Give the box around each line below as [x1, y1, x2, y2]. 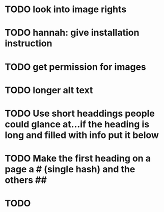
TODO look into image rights [5, 4, 127, 15]
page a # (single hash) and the [5, 164, 135, 175]
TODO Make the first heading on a [5, 153, 151, 164]
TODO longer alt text [5, 84, 93, 96]
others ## [5, 174, 47, 186]
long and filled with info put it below [5, 129, 159, 141]
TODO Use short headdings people [5, 108, 155, 119]
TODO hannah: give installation [5, 27, 140, 39]
